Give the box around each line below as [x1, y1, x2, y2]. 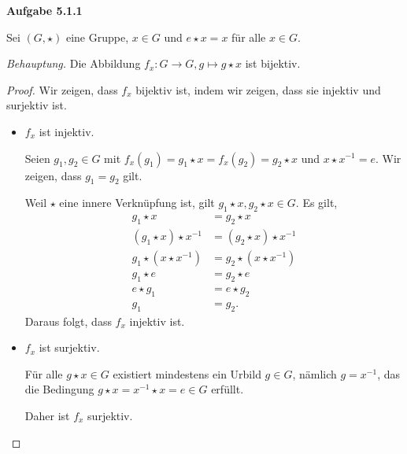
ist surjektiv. [39, 339, 100, 356]
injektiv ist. [129, 312, 185, 329]
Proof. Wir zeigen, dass [6, 81, 118, 98]
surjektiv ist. [6, 97, 67, 113]
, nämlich [292, 365, 337, 382]
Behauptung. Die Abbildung [6, 55, 141, 72]
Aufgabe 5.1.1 [6, 2, 83, 18]
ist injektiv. [39, 123, 94, 139]
